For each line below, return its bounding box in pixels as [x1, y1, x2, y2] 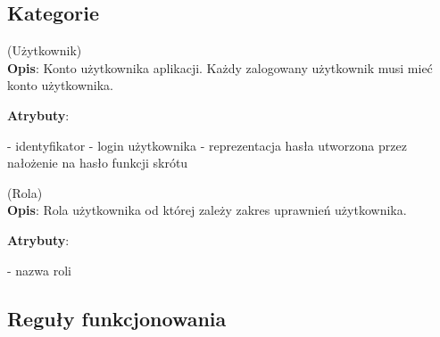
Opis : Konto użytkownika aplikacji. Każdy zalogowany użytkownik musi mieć [7, 58, 433, 77]
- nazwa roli [7, 260, 71, 279]
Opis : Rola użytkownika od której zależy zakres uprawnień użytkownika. [7, 201, 407, 219]
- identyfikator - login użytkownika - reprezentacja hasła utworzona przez [7, 136, 407, 154]
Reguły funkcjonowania [7, 304, 227, 332]
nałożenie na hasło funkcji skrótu [7, 153, 188, 172]
